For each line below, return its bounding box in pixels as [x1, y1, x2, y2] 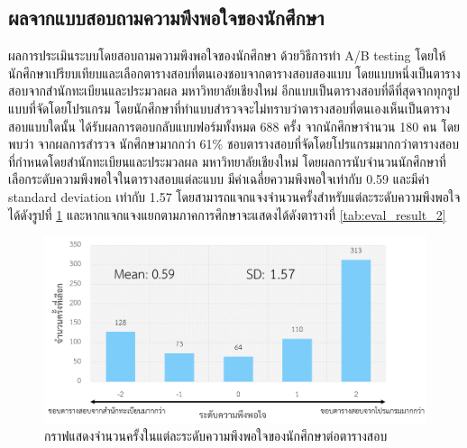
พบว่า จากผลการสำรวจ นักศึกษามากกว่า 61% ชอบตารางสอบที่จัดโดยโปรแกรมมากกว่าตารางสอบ [8, 134, 459, 153]
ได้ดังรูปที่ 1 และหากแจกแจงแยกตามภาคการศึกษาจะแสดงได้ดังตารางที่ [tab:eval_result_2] [8, 205, 446, 224]
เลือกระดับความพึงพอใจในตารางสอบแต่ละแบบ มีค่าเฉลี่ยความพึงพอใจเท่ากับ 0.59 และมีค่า [8, 169, 430, 188]
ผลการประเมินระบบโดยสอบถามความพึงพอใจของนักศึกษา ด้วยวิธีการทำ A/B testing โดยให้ [8, 46, 446, 65]
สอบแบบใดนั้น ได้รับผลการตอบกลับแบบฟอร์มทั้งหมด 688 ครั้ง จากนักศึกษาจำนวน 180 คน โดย [8, 116, 461, 135]
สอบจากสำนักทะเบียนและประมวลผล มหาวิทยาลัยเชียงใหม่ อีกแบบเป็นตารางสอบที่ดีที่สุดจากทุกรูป [8, 81, 460, 100]
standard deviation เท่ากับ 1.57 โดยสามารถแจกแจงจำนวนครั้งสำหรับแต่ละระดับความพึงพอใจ [8, 187, 461, 206]
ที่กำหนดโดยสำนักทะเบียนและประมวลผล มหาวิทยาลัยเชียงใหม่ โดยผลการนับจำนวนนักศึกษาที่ [8, 151, 446, 170]
